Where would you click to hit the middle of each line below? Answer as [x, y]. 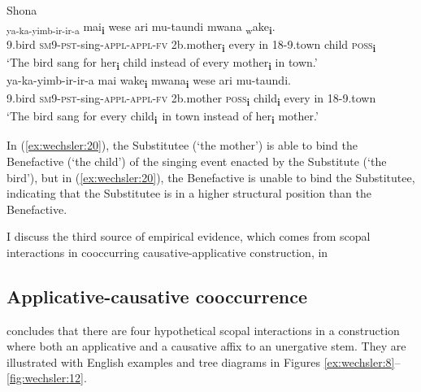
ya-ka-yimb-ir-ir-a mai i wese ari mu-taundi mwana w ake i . [141, 27]
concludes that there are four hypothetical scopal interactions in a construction [203, 330]
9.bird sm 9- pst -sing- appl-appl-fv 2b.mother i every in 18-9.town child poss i [191, 45]
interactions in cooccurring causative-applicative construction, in [167, 252]
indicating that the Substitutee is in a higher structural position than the [189, 193]
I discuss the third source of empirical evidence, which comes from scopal [189, 236]
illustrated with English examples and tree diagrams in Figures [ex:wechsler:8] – [204, 362]
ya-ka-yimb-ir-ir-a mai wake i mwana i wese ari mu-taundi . [149, 81]
